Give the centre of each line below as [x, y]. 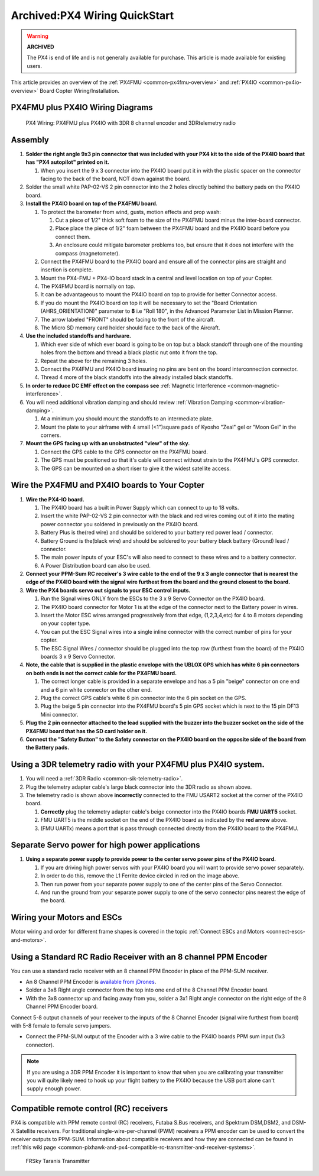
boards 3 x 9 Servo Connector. [78, 656]
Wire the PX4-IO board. [55, 499]
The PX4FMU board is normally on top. [88, 286]
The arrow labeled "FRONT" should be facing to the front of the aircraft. [128, 319]
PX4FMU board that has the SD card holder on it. [87, 731]
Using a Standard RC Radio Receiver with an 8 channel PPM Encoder [139, 957]
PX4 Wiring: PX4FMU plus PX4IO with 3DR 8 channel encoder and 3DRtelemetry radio [131, 123]
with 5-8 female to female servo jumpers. [61, 1025]
